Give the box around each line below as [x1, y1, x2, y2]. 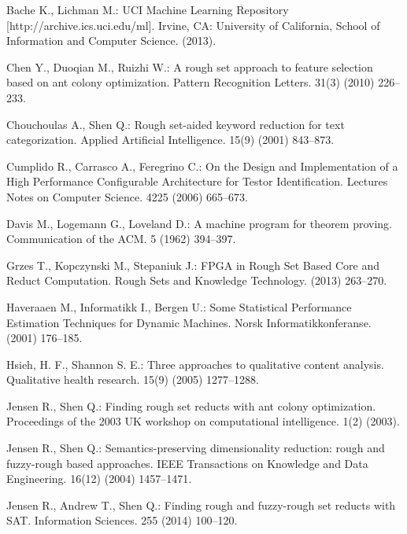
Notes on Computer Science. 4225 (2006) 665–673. [6, 188, 248, 204]
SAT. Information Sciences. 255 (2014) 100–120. [6, 512, 238, 528]
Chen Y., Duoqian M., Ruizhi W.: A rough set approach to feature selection [6, 58, 373, 75]
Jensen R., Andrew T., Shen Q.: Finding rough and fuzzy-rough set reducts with [6, 496, 396, 513]
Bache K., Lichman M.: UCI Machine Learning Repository [6, 2, 289, 17]
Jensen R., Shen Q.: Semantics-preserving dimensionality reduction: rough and [6, 440, 385, 456]
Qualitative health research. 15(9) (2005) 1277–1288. [6, 371, 259, 388]
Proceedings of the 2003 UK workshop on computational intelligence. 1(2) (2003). [6, 413, 400, 429]
